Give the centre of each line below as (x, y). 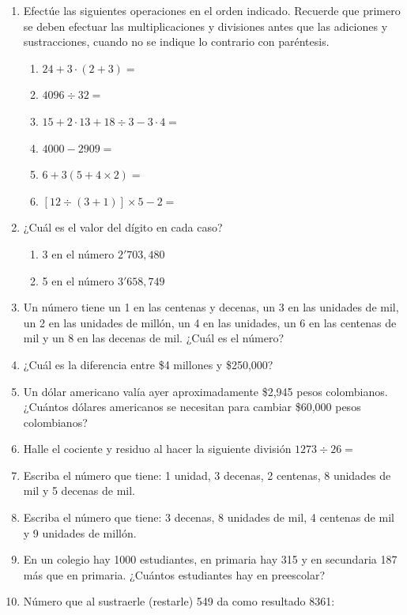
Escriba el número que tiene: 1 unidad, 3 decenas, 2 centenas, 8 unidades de (207, 475)
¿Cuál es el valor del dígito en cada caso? (123, 227)
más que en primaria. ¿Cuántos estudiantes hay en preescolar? (174, 574)
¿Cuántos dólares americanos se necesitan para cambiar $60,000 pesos (192, 407)
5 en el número (78, 280)
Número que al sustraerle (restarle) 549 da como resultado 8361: (179, 601)
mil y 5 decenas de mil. (79, 490)
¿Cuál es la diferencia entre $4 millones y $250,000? (148, 364)
